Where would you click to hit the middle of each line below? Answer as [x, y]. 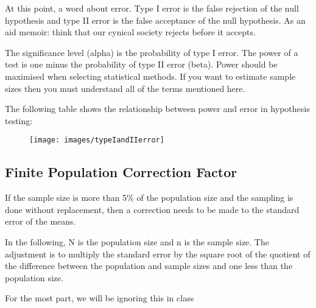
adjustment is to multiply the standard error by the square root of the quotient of [158, 254]
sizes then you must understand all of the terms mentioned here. [125, 88]
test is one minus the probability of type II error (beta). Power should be [141, 64]
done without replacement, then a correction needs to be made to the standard [152, 209]
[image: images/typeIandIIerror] [97, 140]
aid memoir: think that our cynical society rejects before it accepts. [130, 32]
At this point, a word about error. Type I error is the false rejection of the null [152, 8]
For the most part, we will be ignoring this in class [100, 298]
